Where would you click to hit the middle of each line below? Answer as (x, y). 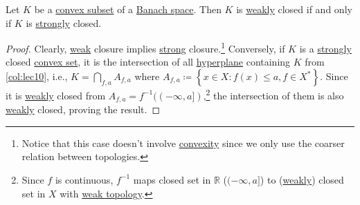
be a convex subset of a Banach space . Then (128, 9)
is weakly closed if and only (294, 9)
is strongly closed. (64, 22)
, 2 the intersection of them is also (273, 94)
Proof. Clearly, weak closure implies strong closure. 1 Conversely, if (145, 47)
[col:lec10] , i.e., (37, 76)
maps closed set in (172, 179)
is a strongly (325, 48)
